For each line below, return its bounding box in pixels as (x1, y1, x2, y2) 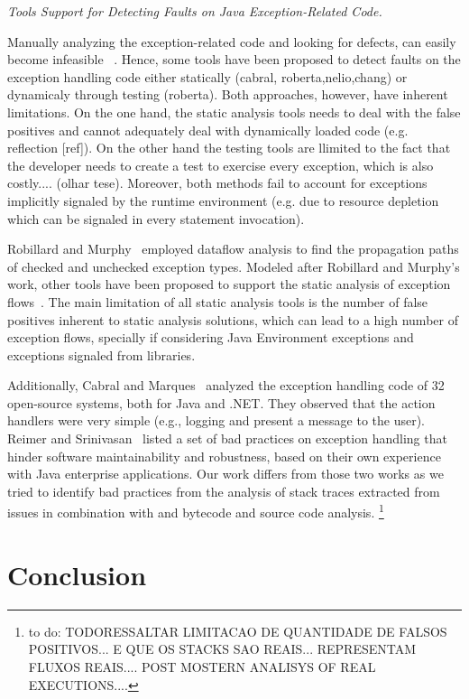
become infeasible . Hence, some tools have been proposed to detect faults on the (7, 50, 461, 69)
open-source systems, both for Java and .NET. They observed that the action (7, 393, 436, 412)
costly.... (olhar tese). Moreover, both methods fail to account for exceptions (7, 173, 428, 192)
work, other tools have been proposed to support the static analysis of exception (7, 275, 451, 294)
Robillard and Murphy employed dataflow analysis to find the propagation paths (7, 239, 459, 258)
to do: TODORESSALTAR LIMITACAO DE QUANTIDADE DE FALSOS (28, 621, 447, 640)
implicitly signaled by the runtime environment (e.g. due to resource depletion (7, 191, 439, 210)
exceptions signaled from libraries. (7, 345, 196, 364)
